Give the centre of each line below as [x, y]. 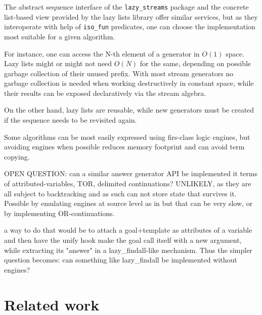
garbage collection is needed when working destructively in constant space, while [129, 83]
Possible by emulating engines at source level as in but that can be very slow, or [128, 203]
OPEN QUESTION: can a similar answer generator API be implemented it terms [131, 173]
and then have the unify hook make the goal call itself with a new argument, [123, 240]
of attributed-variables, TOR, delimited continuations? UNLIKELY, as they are [128, 183]
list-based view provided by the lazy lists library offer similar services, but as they [131, 16]
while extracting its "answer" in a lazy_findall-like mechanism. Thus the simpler [128, 250]
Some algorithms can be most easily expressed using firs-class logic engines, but [127, 137]
